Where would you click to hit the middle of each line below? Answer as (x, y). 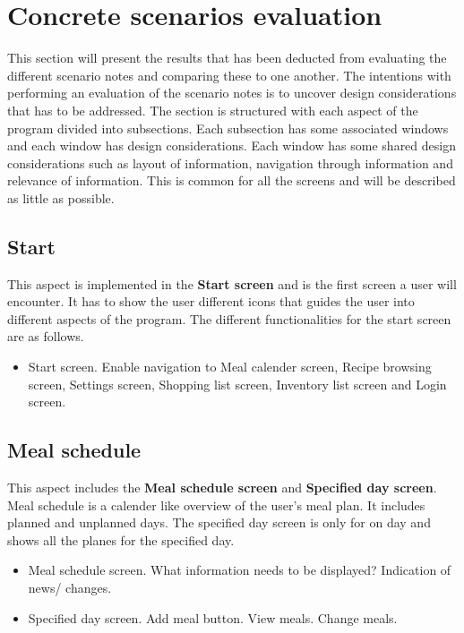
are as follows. (46, 336)
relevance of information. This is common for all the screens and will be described (232, 180)
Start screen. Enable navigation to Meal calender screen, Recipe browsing (230, 367)
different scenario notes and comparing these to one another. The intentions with (229, 75)
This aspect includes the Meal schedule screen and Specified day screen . (222, 488)
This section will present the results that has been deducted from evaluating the (227, 58)
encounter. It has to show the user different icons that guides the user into (211, 301)
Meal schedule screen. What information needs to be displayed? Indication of (240, 570)
